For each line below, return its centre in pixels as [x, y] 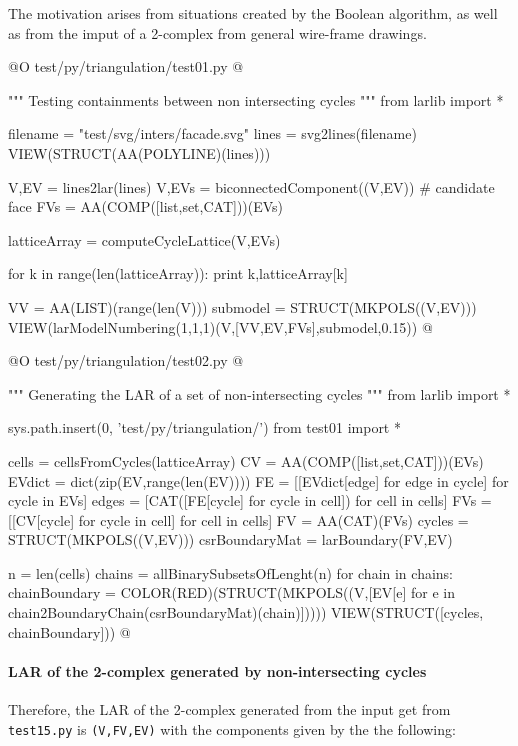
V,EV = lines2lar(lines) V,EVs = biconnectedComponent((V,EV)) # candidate [251, 186]
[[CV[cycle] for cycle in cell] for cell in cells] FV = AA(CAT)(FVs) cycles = [238, 519]
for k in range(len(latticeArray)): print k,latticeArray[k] [178, 273]
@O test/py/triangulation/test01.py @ [126, 66]
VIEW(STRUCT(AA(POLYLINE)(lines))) [139, 152]
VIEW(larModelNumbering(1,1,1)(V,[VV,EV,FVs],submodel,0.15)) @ [220, 326]
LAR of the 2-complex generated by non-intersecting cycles [217, 670]
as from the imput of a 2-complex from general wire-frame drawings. [217, 32]
